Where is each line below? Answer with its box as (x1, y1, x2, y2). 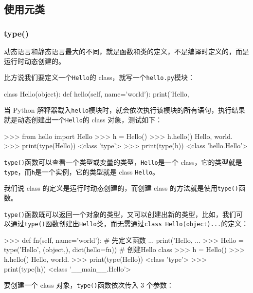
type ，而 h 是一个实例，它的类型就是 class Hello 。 (4, 166, 160, 176)
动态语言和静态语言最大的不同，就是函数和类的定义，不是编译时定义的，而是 (4, 46, 249, 56)
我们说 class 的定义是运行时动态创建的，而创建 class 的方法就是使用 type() (4, 183, 238, 193)
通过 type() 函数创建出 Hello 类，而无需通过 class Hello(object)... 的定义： (10, 218, 249, 229)
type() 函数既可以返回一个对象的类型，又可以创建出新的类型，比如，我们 (4, 209, 236, 219)
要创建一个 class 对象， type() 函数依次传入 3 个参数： (4, 280, 174, 290)
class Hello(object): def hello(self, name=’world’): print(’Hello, (4, 88, 189, 98)
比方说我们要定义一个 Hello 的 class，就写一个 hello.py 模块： (4, 72, 195, 82)
